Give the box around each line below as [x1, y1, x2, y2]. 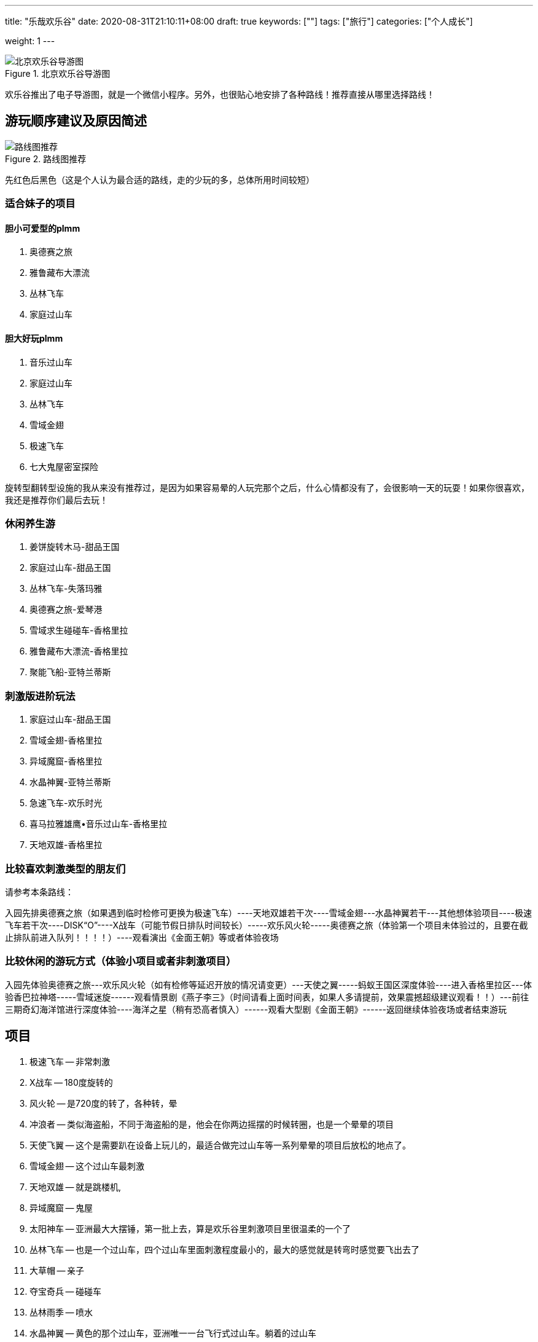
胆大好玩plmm [5, 333, 63, 344]
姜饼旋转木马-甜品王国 [29, 541, 120, 552]
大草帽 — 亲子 [29, 1265, 85, 1276]
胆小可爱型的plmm [5, 222, 80, 233]
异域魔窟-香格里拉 [29, 756, 103, 767]
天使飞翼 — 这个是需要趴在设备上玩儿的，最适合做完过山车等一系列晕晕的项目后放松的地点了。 [29, 1139, 411, 1150]
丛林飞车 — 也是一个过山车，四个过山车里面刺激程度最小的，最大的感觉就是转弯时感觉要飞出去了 [29, 1244, 420, 1255]
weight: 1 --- [5, 36, 55, 46]
